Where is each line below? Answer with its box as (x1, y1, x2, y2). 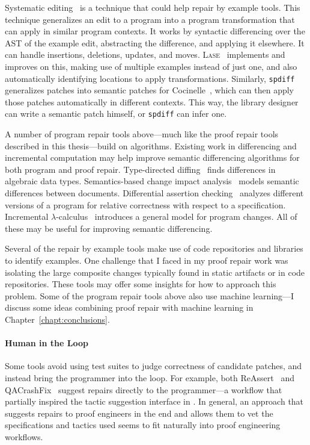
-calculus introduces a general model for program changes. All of (56, 210, 297, 223)
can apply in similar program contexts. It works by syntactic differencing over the (5, 25, 305, 37)
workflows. (5, 430, 43, 443)
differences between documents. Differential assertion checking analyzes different (5, 187, 304, 199)
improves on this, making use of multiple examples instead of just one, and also (5, 60, 297, 72)
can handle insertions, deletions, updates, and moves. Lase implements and (5, 48, 285, 61)
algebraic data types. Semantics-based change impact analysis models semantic (5, 175, 299, 187)
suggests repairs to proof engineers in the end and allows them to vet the (5, 406, 273, 419)
